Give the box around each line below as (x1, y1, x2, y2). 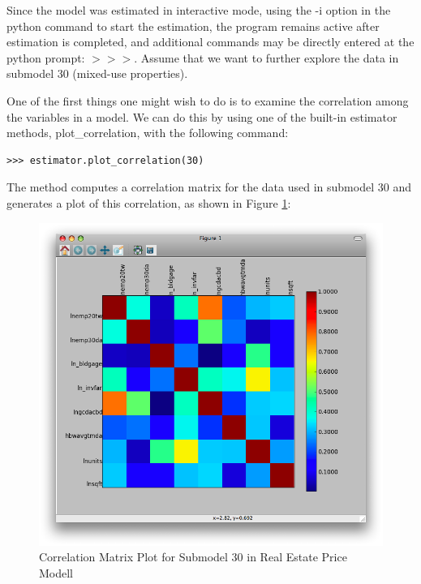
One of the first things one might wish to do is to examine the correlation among (6, 92, 409, 109)
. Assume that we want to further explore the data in (134, 49, 399, 66)
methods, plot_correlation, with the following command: (6, 124, 289, 141)
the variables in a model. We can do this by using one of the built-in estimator (6, 108, 397, 125)
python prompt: (6, 49, 85, 66)
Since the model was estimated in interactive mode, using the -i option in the (6, 2, 391, 18)
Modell (39, 564, 74, 581)
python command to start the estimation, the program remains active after (6, 17, 380, 34)
